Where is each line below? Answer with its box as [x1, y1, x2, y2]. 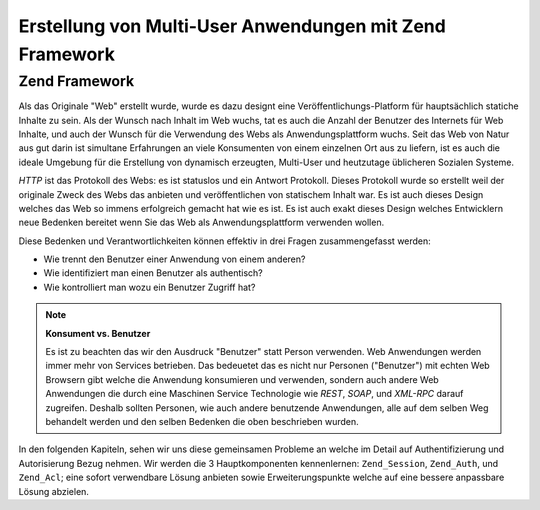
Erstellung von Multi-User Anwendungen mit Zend [18, 15, 447, 37]
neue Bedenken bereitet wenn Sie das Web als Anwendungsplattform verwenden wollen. [18, 216, 385, 229]
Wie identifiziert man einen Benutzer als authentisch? [43, 267, 264, 279]
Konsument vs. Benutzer [45, 327, 151, 339]
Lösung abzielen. [18, 485, 90, 497]
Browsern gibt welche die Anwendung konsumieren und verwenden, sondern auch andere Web [45, 373, 439, 385]
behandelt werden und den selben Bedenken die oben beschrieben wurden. [45, 416, 359, 427]
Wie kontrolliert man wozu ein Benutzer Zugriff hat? [43, 281, 256, 293]
